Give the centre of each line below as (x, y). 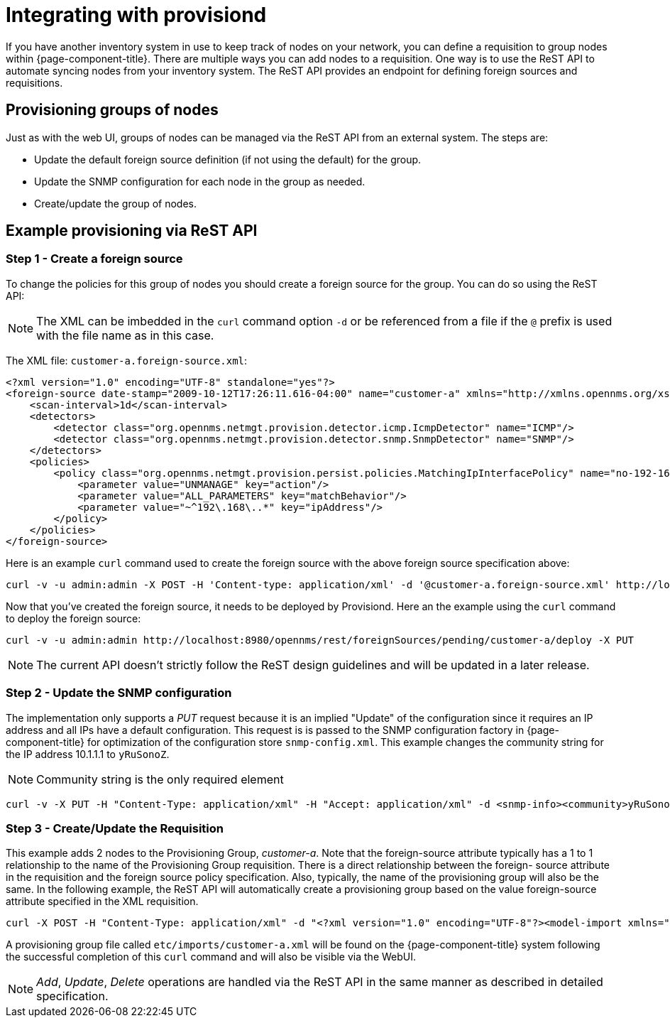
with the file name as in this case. (125, 335)
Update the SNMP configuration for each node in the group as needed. (200, 181)
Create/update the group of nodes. (116, 203)
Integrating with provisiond (136, 15)
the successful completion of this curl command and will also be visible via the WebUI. (211, 957)
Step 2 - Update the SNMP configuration (119, 693)
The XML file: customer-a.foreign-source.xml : (127, 360)
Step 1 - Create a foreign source (94, 259)
